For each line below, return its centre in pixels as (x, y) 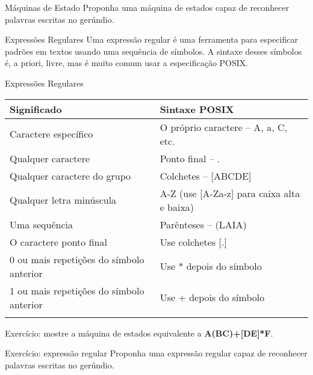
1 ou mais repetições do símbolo (77, 290)
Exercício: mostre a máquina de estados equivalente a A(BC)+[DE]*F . (139, 333)
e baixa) (177, 207)
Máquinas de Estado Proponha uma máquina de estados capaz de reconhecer (147, 7)
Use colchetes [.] (193, 242)
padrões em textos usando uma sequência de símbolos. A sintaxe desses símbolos (153, 51)
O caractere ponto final (58, 242)
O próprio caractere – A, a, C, (223, 127)
